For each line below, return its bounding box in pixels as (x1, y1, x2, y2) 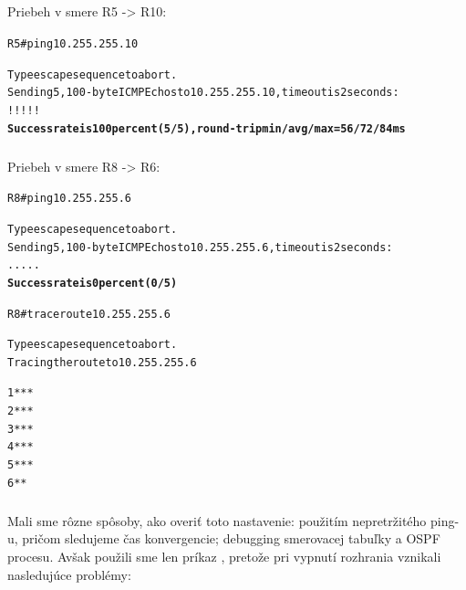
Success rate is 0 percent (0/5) (7, 276, 178, 290)
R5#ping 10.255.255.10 (7, 37, 139, 50)
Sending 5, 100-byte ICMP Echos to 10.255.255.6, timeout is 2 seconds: (7, 240, 393, 254)
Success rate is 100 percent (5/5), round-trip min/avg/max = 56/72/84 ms (7, 121, 406, 135)
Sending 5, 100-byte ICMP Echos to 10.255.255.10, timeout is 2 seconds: (7, 86, 399, 100)
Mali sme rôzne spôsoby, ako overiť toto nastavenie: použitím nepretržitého (7, 511, 427, 530)
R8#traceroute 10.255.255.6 (7, 307, 171, 321)
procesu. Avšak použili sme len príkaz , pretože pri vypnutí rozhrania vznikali (7, 546, 441, 565)
